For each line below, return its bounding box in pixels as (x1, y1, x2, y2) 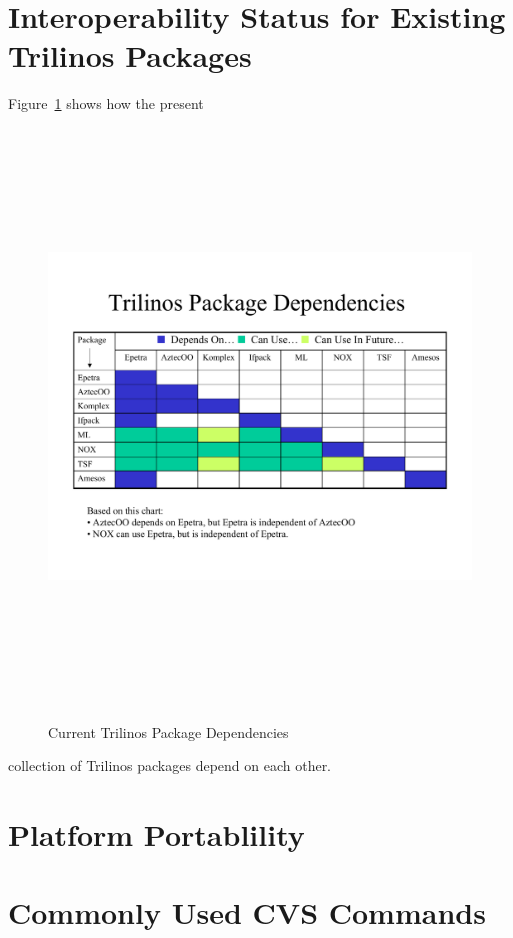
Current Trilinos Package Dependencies (48, 721, 289, 742)
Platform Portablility (8, 813, 305, 854)
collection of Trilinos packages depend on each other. (8, 755, 332, 776)
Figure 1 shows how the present (8, 93, 204, 114)
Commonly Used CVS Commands (8, 892, 486, 933)
